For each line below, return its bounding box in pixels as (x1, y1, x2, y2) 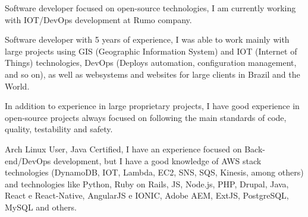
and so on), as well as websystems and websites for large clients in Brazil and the (5, 68, 300, 80)
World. (5, 79, 30, 92)
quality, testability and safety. (5, 123, 113, 135)
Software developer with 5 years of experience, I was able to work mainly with (5, 33, 290, 46)
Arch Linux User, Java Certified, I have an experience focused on (5, 142, 242, 155)
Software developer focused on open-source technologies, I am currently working (5, 2, 296, 14)
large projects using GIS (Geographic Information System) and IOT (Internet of (5, 44, 297, 57)
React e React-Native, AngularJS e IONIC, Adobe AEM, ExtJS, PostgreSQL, (5, 189, 289, 202)
